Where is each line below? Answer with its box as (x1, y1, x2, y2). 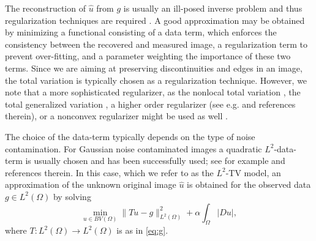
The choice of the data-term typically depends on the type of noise (5, 130, 255, 143)
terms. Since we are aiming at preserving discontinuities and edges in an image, (5, 61, 303, 74)
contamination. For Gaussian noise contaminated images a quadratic (5, 142, 262, 155)
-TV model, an (225, 166, 281, 179)
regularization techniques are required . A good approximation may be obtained (5, 13, 305, 26)
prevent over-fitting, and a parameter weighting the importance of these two (5, 50, 291, 62)
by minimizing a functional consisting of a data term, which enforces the (5, 26, 277, 39)
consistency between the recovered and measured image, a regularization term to (5, 37, 307, 50)
